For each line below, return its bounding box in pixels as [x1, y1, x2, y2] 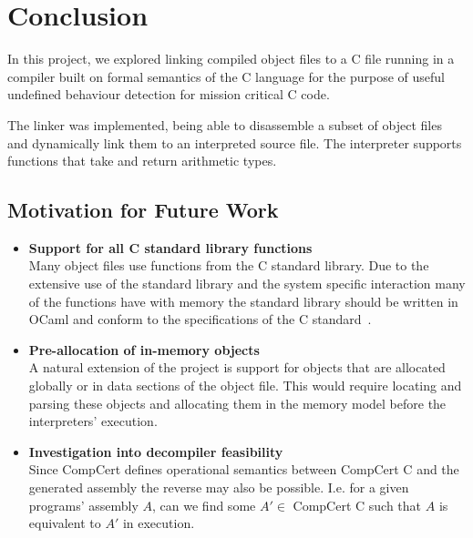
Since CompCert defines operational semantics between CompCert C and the [28, 460, 459, 479]
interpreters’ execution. [28, 411, 158, 431]
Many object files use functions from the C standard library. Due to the [28, 256, 429, 275]
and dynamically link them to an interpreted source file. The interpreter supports [7, 133, 462, 152]
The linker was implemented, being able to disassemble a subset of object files [7, 115, 442, 134]
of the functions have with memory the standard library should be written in [28, 291, 458, 310]
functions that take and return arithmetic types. [7, 151, 277, 170]
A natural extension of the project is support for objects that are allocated [28, 358, 446, 377]
